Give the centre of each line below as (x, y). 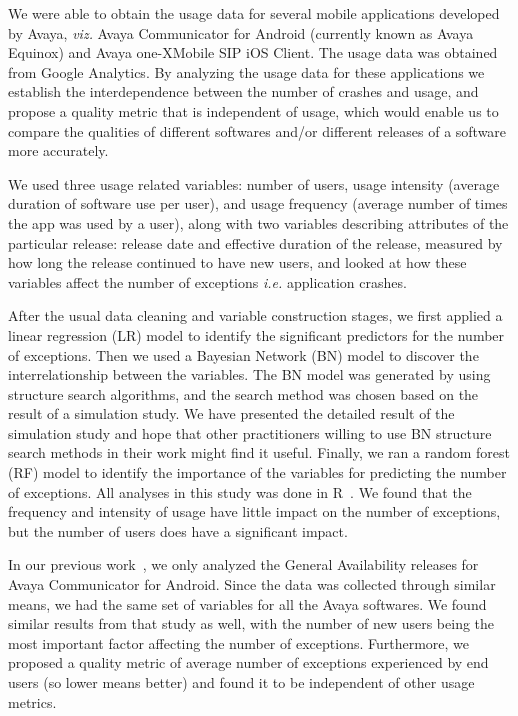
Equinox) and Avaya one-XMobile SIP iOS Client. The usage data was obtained (253, 52)
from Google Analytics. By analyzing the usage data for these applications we (246, 71)
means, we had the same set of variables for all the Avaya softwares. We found (247, 603)
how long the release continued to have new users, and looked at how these (237, 262)
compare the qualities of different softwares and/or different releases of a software (257, 130)
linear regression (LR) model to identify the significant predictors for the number (256, 334)
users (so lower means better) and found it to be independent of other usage (241, 682)
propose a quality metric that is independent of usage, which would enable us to (253, 110)
